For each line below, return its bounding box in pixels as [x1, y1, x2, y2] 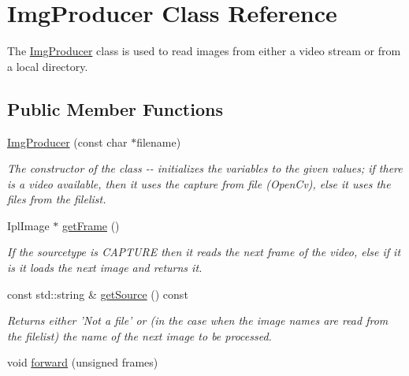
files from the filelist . [7, 191, 106, 207]
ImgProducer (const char [7, 133, 128, 150]
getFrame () [62, 217, 120, 233]
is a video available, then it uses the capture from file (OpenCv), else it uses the [7, 175, 391, 192]
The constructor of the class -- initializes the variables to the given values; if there [7, 160, 403, 177]
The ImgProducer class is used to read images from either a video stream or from [7, 43, 401, 59]
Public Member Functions [7, 96, 223, 121]
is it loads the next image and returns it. [7, 259, 203, 276]
